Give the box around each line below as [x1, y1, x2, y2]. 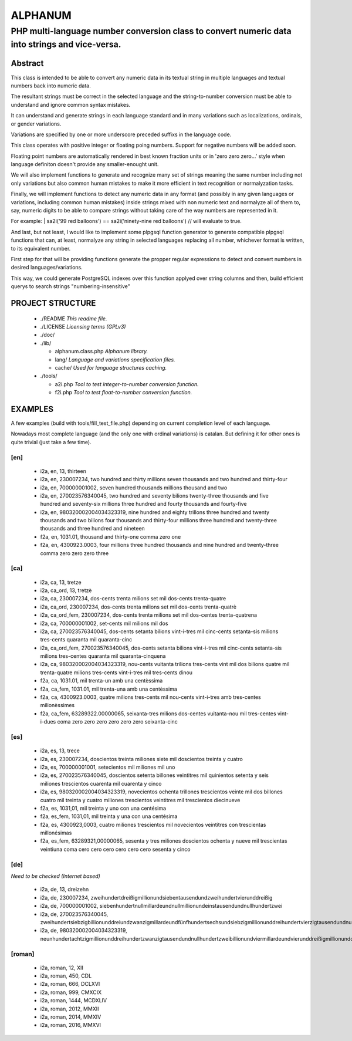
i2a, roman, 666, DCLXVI [40, 981, 100, 988]
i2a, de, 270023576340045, [40, 910, 109, 918]
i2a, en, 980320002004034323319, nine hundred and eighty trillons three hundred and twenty [40, 508, 270, 516]
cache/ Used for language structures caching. [55, 364, 167, 371]
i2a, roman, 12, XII [40, 964, 83, 971]
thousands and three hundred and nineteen [40, 525, 145, 532]
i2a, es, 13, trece [40, 747, 80, 754]
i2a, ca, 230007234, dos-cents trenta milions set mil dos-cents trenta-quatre [40, 595, 226, 602]
